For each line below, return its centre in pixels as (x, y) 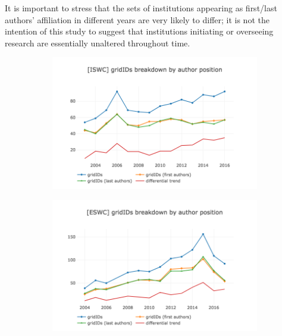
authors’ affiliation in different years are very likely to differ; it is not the (137, 19)
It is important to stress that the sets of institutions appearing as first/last (141, 8)
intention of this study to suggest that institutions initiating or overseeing (139, 31)
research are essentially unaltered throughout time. (98, 43)
